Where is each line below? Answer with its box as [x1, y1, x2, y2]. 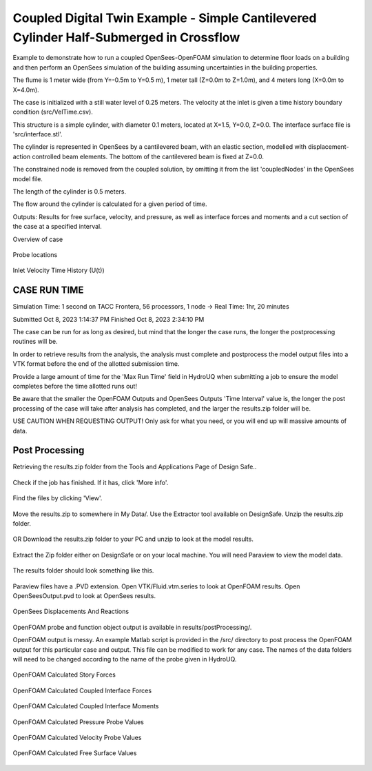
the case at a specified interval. [12, 223, 103, 231]
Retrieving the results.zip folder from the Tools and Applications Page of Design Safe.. [12, 462, 257, 471]
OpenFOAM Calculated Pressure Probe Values [12, 717, 144, 726]
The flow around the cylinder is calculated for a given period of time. [12, 200, 207, 208]
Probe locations [12, 250, 58, 258]
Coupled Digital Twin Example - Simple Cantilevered [12, 10, 317, 25]
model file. [12, 174, 43, 183]
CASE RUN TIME [12, 285, 84, 296]
